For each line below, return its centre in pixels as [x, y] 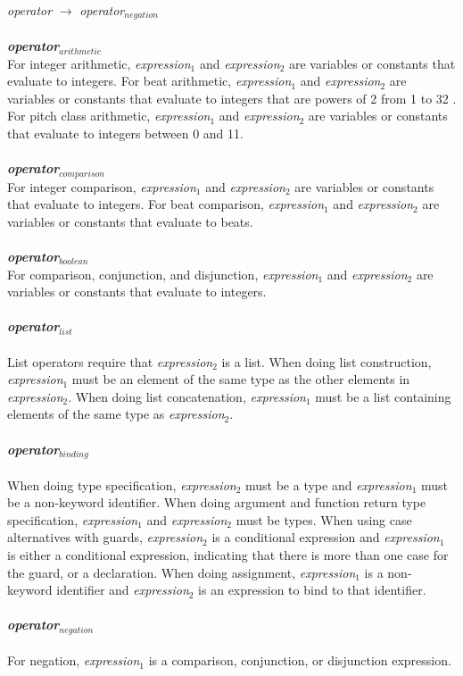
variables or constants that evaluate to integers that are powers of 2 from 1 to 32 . [232, 98]
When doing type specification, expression [122, 484]
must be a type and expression [329, 484]
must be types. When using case [324, 519]
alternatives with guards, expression [105, 537]
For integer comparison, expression [102, 186]
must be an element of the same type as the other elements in [241, 379]
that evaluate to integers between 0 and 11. [125, 134]
